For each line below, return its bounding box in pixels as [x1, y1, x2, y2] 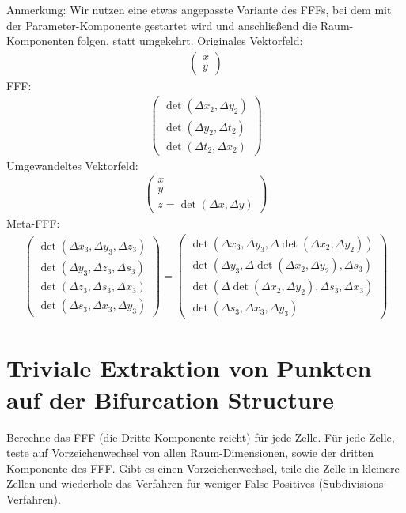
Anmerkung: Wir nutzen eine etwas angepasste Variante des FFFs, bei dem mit [6, 2, 392, 17]
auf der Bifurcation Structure [6, 383, 335, 415]
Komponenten [6, 32, 74, 49]
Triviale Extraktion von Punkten [6, 352, 372, 384]
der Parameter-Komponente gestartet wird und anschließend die [6, 17, 317, 33]
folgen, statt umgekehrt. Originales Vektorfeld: [77, 32, 303, 49]
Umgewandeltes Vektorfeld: [6, 157, 138, 173]
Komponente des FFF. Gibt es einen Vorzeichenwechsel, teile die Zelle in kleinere [6, 459, 400, 476]
